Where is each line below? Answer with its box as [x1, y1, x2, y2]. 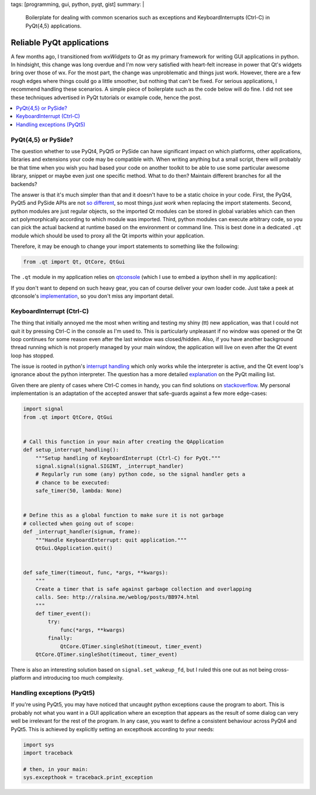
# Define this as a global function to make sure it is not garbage [23, 512, 224, 519]
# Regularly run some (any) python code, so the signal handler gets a [35, 471, 246, 478]
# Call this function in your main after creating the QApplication [23, 438, 224, 445]
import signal [23, 405, 64, 412]
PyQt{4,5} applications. [25, 22, 82, 29]
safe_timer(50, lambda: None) [35, 487, 122, 494]
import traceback [23, 749, 73, 756]
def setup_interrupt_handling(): [23, 446, 119, 453]
